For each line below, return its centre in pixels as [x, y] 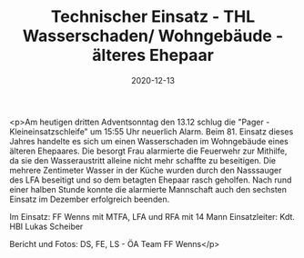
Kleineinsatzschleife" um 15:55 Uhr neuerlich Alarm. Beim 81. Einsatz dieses [152, 131]
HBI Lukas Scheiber [46, 226]
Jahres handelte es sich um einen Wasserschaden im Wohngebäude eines [149, 141]
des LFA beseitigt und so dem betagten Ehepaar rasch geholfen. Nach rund [151, 180]
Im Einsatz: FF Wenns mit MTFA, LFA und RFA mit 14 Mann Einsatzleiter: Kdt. [152, 216]
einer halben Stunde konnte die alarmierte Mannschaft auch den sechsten [148, 189]
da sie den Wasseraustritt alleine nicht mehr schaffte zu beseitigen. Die [142, 160]
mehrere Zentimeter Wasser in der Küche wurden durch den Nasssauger [146, 170]
